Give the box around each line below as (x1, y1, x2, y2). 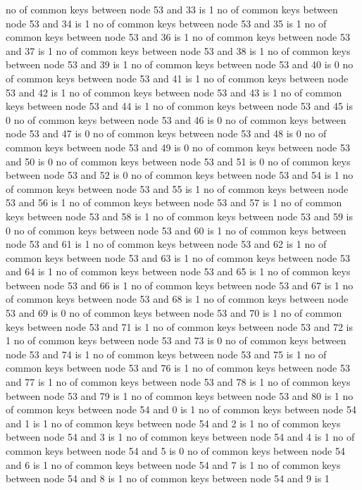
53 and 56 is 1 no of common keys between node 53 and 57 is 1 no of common (6, 195, 342, 210)
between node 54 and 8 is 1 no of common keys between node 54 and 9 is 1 (6, 471, 330, 486)
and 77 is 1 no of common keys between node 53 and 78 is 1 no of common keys (6, 375, 351, 389)
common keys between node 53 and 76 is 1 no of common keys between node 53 (6, 360, 350, 375)
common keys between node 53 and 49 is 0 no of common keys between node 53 (6, 139, 350, 154)
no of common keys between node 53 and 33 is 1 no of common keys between (6, 2, 338, 16)
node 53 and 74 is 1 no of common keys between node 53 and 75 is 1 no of (6, 346, 327, 361)
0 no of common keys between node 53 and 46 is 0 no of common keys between (6, 112, 347, 127)
